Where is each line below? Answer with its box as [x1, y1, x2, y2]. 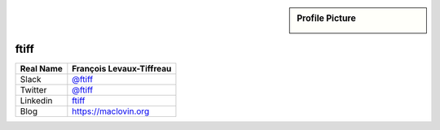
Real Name [20, 63, 63, 75]
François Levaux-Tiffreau [72, 63, 172, 75]
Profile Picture [297, 13, 356, 24]
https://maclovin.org [72, 106, 150, 117]
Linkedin [20, 95, 53, 106]
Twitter [20, 84, 47, 96]
